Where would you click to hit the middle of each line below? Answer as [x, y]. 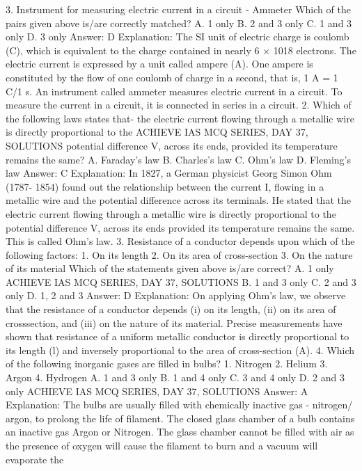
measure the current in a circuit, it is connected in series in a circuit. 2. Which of [179, 105]
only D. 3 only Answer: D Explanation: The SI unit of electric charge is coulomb [178, 37]
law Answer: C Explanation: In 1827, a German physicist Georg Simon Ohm [169, 173]
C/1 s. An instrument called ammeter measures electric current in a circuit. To [174, 91]
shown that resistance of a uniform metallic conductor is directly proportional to [178, 336]
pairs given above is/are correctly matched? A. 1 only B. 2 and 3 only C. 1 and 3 [179, 23]
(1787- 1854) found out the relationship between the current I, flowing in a [165, 186]
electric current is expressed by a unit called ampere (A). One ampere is [159, 64]
